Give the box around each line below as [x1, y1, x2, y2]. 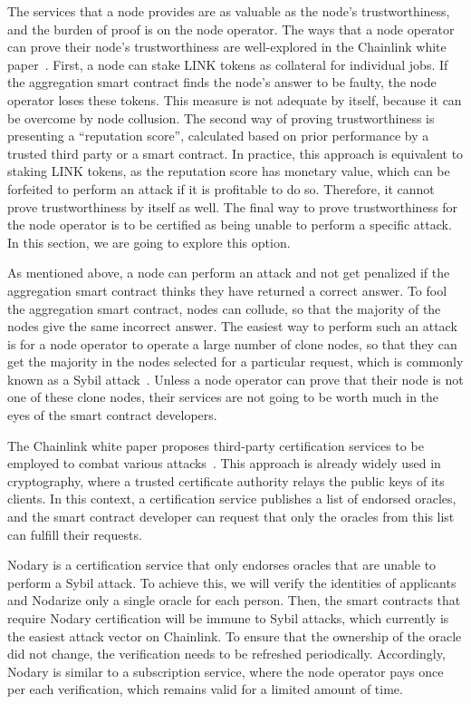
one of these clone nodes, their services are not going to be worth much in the [7, 387, 439, 406]
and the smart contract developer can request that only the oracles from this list [7, 507, 455, 526]
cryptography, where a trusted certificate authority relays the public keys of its [7, 471, 445, 490]
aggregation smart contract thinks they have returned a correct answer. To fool [7, 280, 447, 299]
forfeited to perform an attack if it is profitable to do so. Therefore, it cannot [7, 179, 435, 198]
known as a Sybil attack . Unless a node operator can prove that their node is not [7, 369, 464, 388]
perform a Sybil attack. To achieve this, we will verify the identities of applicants [7, 572, 457, 592]
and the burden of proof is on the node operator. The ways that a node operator [7, 19, 455, 38]
